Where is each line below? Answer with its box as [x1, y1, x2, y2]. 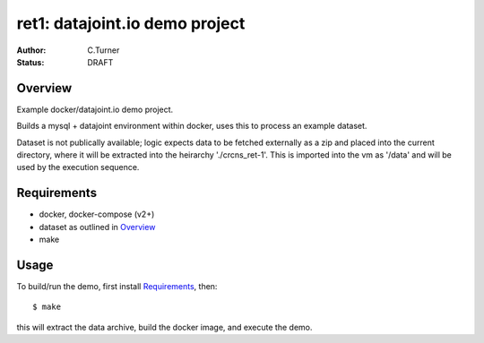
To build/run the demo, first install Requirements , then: [16, 281, 218, 291]
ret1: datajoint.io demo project [16, 13, 246, 33]
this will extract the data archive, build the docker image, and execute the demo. [16, 322, 313, 332]
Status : [16, 56, 45, 67]
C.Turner [87, 45, 120, 56]
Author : [16, 45, 47, 56]
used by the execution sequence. [16, 162, 140, 173]
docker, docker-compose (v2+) [39, 209, 155, 219]
